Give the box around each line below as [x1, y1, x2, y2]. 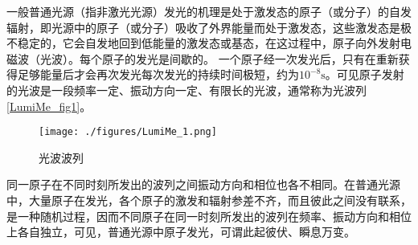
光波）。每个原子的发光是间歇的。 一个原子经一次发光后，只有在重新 [39, 50, 399, 67]
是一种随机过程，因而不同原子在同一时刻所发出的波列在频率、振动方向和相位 [6, 207, 412, 224]
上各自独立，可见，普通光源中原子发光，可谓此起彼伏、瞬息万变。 [6, 223, 355, 240]
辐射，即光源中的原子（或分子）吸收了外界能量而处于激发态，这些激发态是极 [6, 18, 412, 35]
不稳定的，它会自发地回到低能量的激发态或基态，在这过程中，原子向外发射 [6, 35, 400, 51]
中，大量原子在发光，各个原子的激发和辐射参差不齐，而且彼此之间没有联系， [6, 192, 412, 208]
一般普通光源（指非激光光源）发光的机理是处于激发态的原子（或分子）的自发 [6, 3, 412, 19]
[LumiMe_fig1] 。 [6, 97, 92, 114]
